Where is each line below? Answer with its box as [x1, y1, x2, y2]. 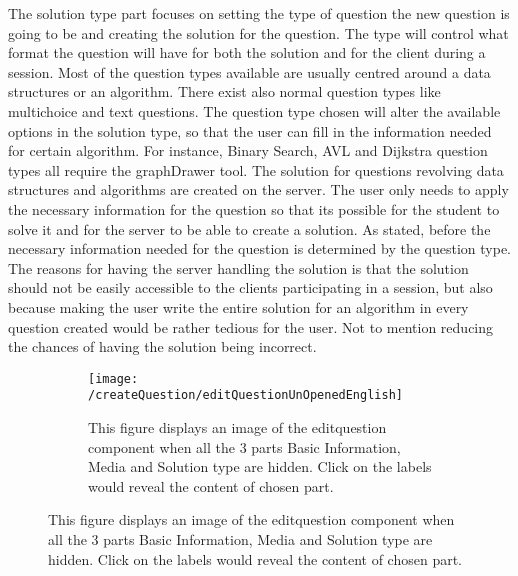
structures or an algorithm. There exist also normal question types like [8, 81, 441, 102]
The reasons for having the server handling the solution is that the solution [8, 257, 469, 278]
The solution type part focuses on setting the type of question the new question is [8, 3, 510, 23]
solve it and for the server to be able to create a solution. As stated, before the [8, 218, 491, 239]
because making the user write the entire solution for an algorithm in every [8, 296, 469, 317]
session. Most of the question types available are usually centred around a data [8, 61, 491, 82]
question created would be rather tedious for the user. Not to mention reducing [8, 316, 494, 337]
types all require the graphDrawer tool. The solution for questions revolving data [8, 159, 504, 180]
